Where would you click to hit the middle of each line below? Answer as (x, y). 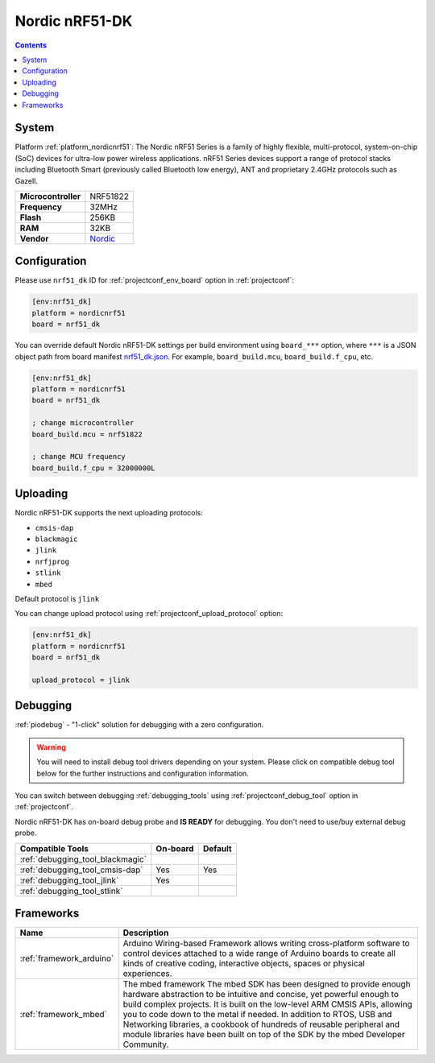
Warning (51, 747)
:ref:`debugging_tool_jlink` (69, 880)
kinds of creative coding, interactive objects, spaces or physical (244, 964)
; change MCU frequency (79, 457)
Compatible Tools (54, 848)
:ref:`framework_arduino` (67, 958)
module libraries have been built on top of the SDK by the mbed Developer (264, 1035)
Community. (146, 1044)
